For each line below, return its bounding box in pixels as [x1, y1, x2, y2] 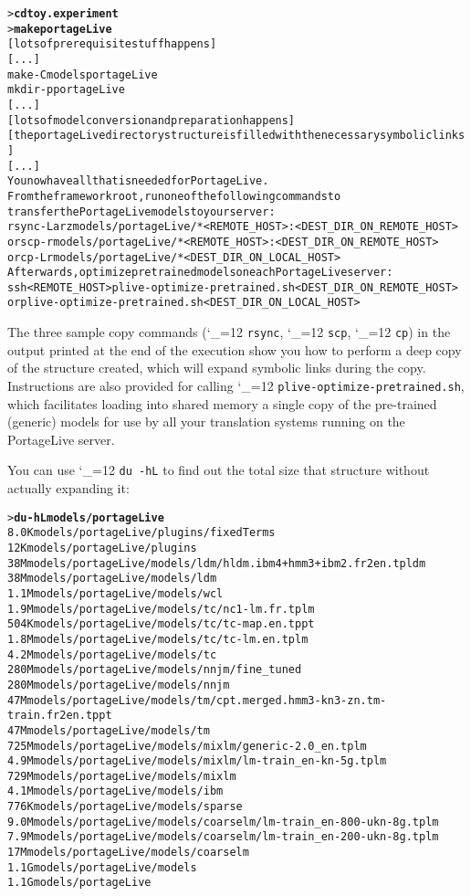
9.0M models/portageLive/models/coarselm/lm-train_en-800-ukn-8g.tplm [7, 815, 439, 828]
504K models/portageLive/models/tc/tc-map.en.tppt [7, 617, 315, 631]
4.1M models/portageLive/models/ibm [7, 785, 224, 798]
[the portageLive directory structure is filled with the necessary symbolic [7, 129, 433, 142]
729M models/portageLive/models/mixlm [7, 769, 236, 783]
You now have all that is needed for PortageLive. [7, 174, 269, 188]
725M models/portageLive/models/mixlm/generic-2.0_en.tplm [7, 739, 367, 753]
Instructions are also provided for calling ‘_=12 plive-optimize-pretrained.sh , [7, 375, 465, 395]
